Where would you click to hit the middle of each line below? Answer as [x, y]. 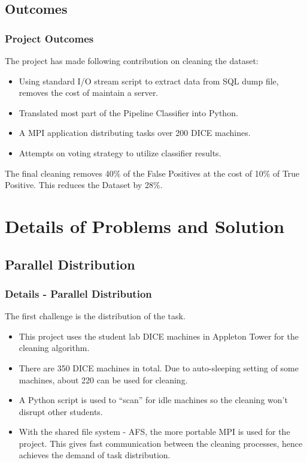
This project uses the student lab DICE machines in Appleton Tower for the [159, 336]
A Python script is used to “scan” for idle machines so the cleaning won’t [153, 400]
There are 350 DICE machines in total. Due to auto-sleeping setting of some [159, 367]
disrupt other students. [61, 411]
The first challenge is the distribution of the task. [95, 316]
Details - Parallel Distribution [78, 293]
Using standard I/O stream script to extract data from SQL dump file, [149, 81]
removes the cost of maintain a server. [89, 93]
